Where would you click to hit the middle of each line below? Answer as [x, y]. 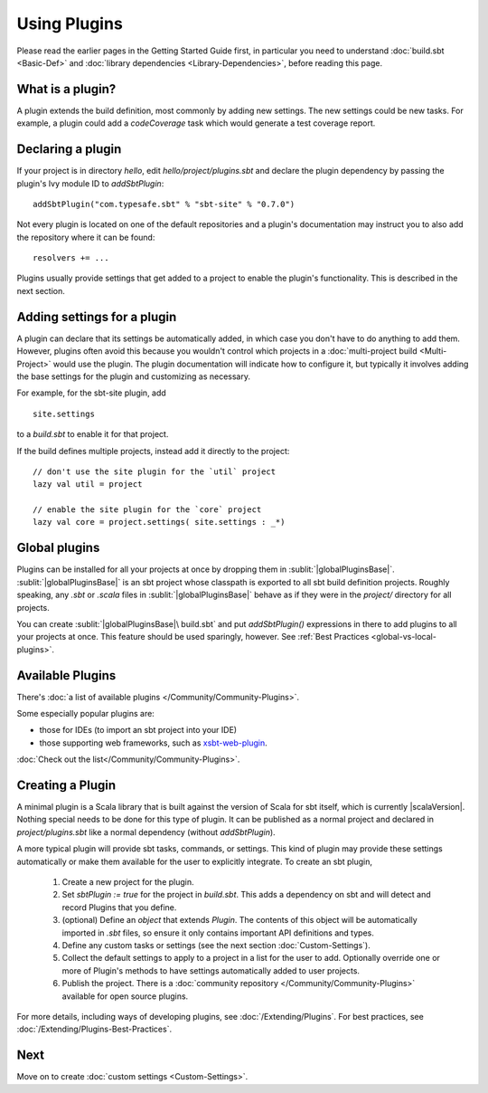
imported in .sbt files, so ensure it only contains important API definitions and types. [218, 933]
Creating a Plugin [66, 785]
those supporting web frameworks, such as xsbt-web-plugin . [154, 743]
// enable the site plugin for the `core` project [147, 510]
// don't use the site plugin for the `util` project [154, 471]
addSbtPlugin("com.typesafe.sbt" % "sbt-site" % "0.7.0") [164, 204]
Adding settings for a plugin [97, 317]
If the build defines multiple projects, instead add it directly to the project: [153, 451]
